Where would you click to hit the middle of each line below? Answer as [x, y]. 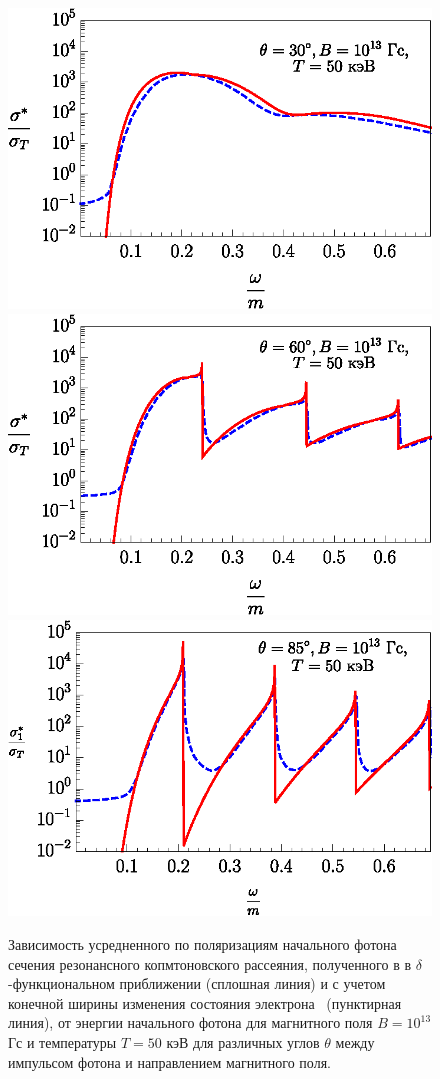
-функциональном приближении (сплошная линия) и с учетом [197, 983]
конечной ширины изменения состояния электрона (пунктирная [205, 1002]
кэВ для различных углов [243, 1042]
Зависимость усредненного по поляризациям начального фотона [202, 944]
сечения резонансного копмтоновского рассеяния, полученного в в [210, 963]
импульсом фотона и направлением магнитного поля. [169, 1061]
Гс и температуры [62, 1042]
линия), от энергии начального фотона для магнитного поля [190, 1022]
